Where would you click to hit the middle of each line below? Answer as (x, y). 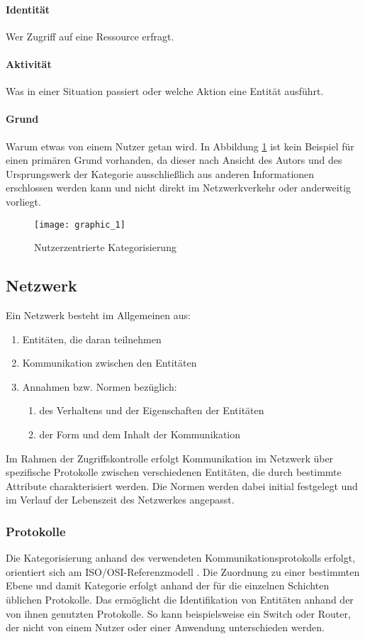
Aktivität (29, 63)
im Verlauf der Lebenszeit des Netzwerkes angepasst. (120, 500)
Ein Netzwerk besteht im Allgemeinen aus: (98, 315)
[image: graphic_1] (80, 224)
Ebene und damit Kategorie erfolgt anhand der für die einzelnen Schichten (168, 585)
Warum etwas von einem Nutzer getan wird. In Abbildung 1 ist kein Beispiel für (180, 146)
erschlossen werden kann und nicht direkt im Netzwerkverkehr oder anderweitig (179, 188)
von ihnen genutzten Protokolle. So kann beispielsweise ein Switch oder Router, (178, 613)
